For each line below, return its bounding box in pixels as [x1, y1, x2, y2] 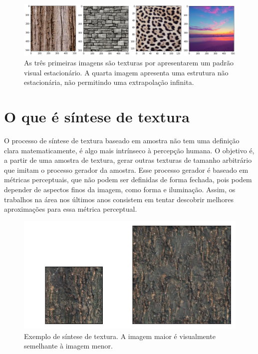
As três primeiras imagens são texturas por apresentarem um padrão [24, 57, 234, 68]
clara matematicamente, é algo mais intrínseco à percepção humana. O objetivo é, [4, 145, 255, 155]
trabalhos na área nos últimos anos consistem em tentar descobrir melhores [4, 194, 234, 204]
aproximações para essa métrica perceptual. [4, 204, 137, 214]
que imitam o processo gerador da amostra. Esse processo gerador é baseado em [4, 164, 249, 175]
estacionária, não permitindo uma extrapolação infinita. [24, 77, 194, 87]
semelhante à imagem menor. [24, 341, 113, 351]
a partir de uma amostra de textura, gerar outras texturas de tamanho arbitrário [4, 155, 252, 165]
